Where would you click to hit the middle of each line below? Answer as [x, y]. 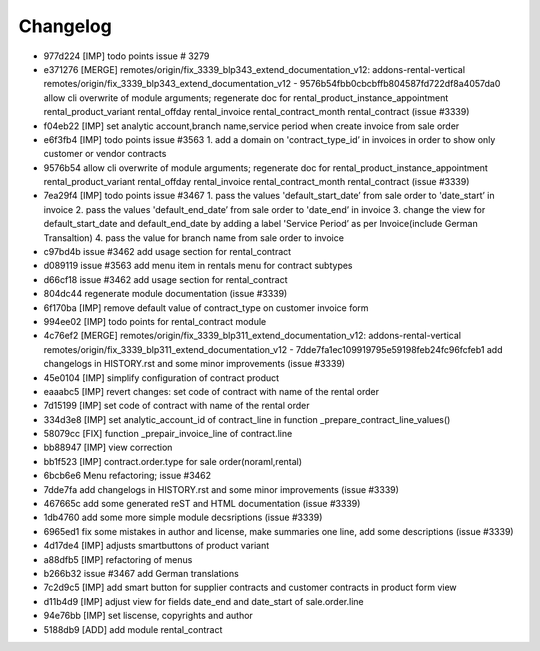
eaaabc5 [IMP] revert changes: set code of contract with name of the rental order [211, 391]
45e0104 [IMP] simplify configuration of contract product [161, 377]
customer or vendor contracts [105, 154]
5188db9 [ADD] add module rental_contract [133, 629]
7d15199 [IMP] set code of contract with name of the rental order [176, 406]
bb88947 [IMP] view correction [108, 447]
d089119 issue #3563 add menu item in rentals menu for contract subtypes [198, 266]
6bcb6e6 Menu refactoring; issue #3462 [127, 476]
